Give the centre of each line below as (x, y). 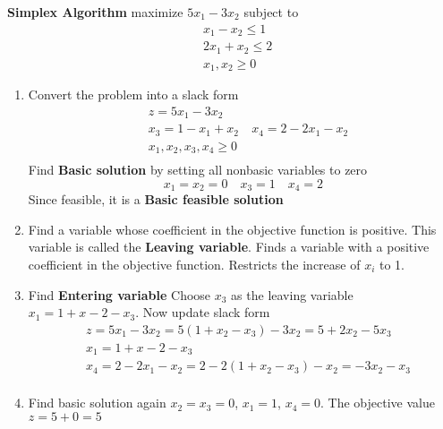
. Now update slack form (203, 312)
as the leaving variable (292, 294)
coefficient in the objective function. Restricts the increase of (194, 264)
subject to (271, 12)
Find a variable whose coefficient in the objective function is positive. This (232, 229)
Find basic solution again (97, 403)
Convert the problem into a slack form (133, 94)
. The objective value (378, 403)
